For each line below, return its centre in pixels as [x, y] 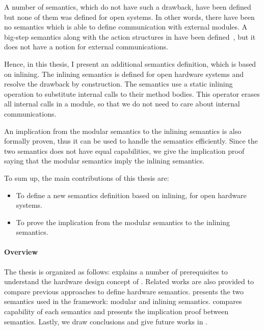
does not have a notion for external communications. [86, 47]
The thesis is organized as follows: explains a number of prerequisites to [116, 271]
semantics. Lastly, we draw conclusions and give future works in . [106, 321]
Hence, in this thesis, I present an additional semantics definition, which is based [130, 63]
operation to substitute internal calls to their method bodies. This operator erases [132, 93]
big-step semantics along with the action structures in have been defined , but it [130, 36]
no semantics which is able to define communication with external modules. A [126, 27]
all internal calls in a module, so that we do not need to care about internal [122, 104]
